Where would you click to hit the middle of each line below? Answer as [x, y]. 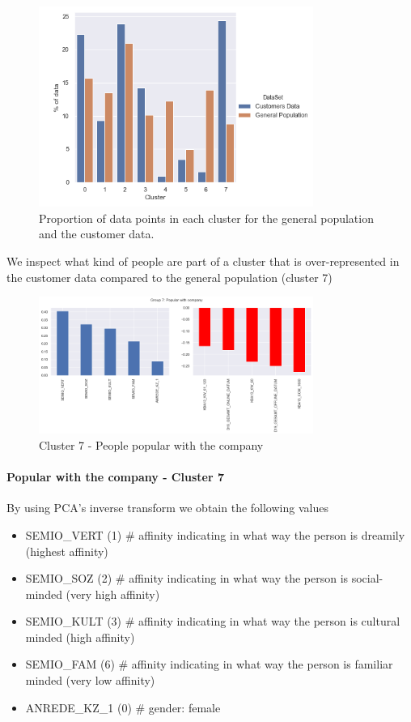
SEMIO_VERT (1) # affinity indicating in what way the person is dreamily [215, 534]
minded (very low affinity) [90, 680]
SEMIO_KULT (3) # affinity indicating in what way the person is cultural [213, 621]
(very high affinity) [113, 594]
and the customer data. [97, 234]
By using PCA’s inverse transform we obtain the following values [167, 508]
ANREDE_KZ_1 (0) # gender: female [123, 707]
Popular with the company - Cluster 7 [115, 477]
